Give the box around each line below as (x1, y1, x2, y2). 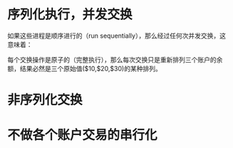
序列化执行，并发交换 (7, 6, 133, 23)
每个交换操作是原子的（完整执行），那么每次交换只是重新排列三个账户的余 (7, 55, 223, 64)
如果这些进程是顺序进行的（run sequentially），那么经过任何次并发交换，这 (7, 31, 227, 40)
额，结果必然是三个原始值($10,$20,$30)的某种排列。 (7, 64, 162, 73)
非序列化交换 (7, 92, 83, 108)
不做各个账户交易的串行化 (7, 127, 158, 143)
